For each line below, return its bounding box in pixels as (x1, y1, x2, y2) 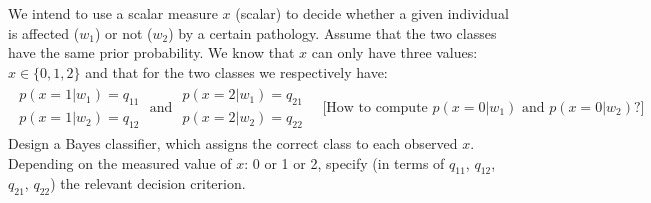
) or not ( (94, 22, 153, 43)
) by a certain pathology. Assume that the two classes (168, 22, 497, 43)
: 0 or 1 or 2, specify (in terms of (244, 152, 445, 173)
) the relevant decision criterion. (50, 173, 246, 194)
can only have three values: (311, 42, 478, 63)
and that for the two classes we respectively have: (85, 61, 388, 82)
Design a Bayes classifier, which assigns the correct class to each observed (8, 133, 458, 154)
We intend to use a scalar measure (8, 3, 218, 23)
